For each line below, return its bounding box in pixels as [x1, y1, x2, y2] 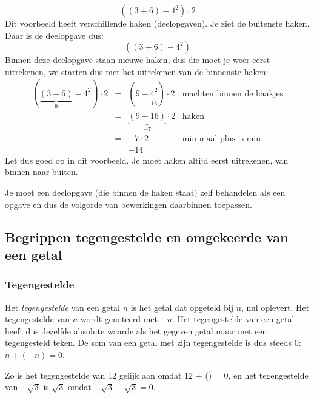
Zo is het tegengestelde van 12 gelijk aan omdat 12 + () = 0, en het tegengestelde [5, 368, 309, 381]
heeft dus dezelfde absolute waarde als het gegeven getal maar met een [5, 324, 267, 337]
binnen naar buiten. [5, 165, 78, 178]
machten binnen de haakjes [182, 89, 284, 98]
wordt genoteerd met [80, 313, 158, 325]
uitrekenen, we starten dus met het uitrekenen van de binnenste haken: [5, 65, 269, 78]
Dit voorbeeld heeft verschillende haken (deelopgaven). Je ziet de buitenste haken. [5, 17, 310, 29]
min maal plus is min [182, 134, 261, 143]
